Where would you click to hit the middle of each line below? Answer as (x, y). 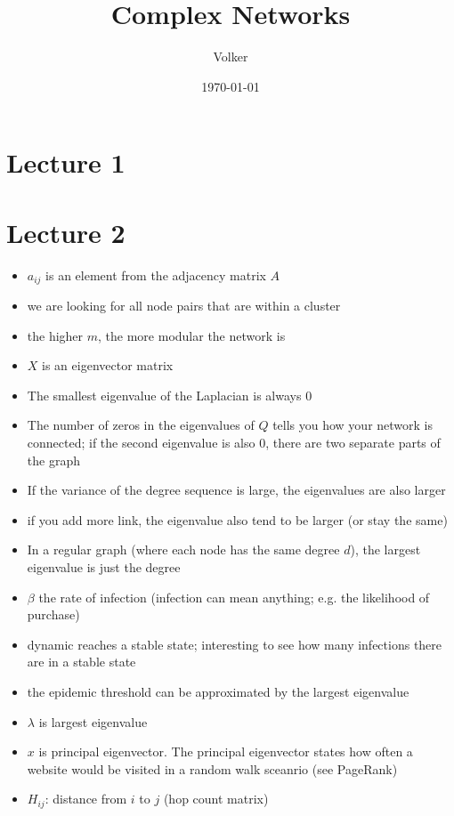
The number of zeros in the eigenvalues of (141, 425)
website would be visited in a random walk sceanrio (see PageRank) (212, 768)
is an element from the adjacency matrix (156, 275)
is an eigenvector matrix (108, 365)
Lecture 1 (66, 162)
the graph (53, 460)
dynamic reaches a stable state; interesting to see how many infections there (235, 644)
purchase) (53, 614)
